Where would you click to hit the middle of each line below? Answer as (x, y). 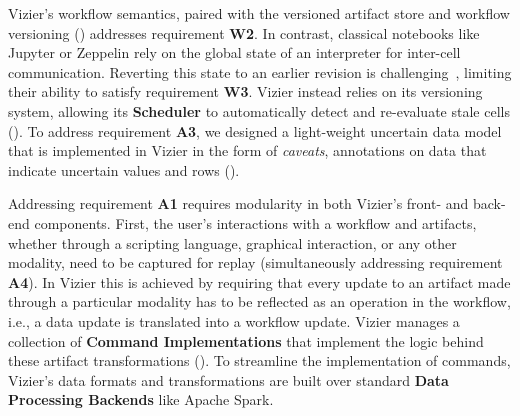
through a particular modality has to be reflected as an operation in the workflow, (259, 301)
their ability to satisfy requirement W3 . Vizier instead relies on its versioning (245, 91)
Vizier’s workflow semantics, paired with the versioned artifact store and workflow (259, 13)
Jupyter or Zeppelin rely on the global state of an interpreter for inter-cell (234, 52)
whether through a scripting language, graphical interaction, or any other (232, 242)
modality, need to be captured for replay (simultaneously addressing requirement (255, 262)
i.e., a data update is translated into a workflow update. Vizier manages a (234, 320)
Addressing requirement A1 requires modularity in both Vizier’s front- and (238, 203)
